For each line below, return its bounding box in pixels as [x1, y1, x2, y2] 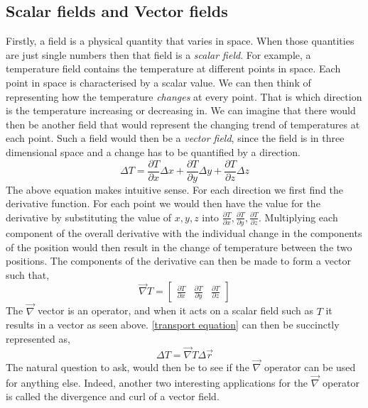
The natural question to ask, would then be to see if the [6, 359, 249, 374]
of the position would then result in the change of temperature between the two [6, 239, 352, 254]
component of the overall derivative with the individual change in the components [6, 226, 362, 241]
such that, [6, 267, 50, 282]
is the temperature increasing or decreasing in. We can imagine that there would [6, 103, 356, 118]
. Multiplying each [259, 209, 338, 224]
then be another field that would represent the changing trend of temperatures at [6, 116, 360, 131]
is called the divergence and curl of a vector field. [6, 389, 220, 404]
